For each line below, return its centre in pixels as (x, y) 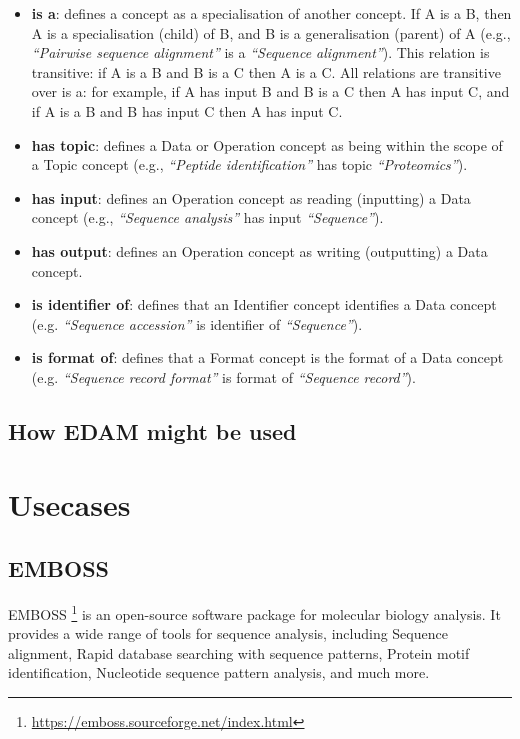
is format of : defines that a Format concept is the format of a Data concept (267, 357)
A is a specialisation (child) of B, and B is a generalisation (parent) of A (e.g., (271, 32)
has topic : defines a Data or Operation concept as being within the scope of (267, 144)
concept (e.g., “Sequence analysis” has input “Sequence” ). (207, 217)
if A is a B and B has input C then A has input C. (187, 110)
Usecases (69, 504)
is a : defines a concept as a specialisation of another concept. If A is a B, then (271, 13)
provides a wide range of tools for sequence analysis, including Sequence (228, 633)
